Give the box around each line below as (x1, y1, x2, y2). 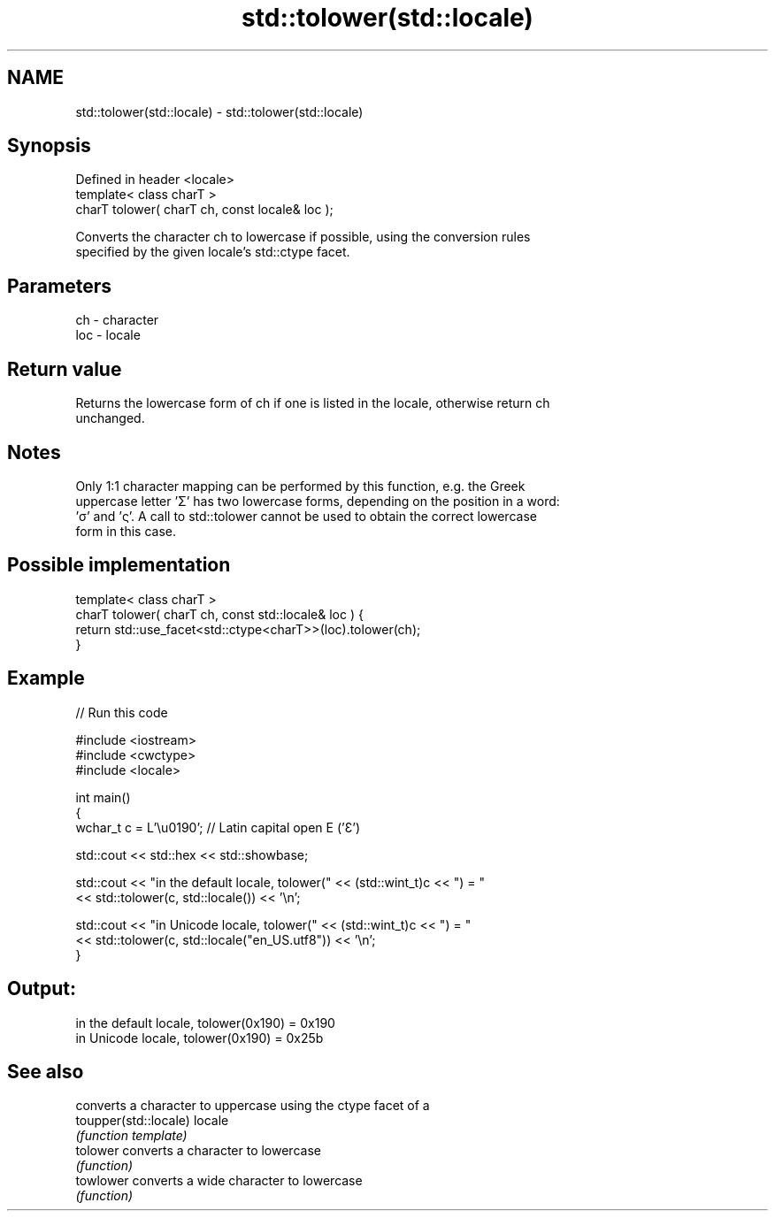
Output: (7, 977, 76, 1000)
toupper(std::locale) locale (75, 1113, 229, 1129)
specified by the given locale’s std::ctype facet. (75, 244, 350, 260)
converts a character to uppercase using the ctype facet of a (75, 1098, 430, 1114)
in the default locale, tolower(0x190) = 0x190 (75, 1015, 335, 1030)
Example (7, 667, 85, 690)
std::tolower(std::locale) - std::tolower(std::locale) (75, 103, 364, 119)
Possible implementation (7, 554, 231, 577)
